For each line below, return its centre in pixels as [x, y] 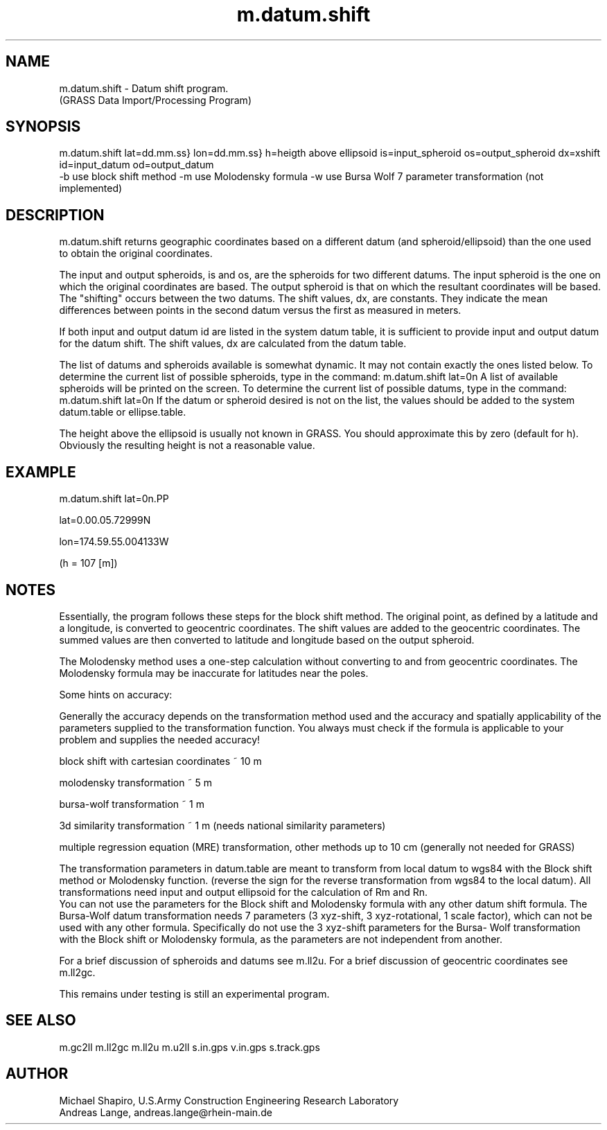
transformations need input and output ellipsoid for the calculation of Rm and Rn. [244, 892]
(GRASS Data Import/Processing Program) [155, 100]
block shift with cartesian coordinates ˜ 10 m [160, 761]
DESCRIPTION [55, 215]
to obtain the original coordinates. [136, 254]
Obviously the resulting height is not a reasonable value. [187, 445]
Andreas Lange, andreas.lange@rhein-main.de [166, 1112]
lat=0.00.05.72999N [105, 520]
